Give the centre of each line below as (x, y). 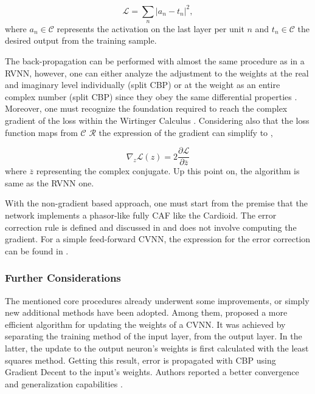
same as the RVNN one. (50, 182)
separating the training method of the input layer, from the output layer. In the (154, 336)
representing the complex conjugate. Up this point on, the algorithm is (168, 171)
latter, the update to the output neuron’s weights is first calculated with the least (157, 348)
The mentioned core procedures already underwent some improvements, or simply (157, 300)
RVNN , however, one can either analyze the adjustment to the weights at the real (157, 73)
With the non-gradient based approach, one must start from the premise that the (156, 203)
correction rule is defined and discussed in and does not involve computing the (151, 227)
